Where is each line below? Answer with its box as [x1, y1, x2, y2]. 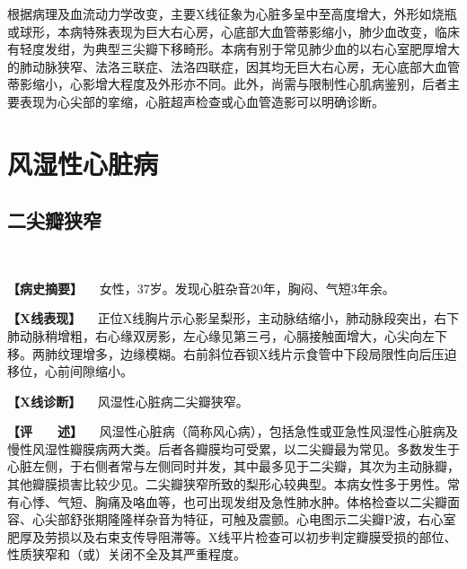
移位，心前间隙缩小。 [7, 362, 133, 381]
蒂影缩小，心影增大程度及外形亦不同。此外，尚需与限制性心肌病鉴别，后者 [7, 74, 447, 93]
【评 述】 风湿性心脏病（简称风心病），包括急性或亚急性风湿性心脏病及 [7, 422, 458, 441]
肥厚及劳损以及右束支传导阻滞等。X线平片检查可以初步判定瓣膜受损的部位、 [7, 527, 457, 546]
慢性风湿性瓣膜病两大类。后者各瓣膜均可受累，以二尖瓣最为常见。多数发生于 [7, 439, 460, 458]
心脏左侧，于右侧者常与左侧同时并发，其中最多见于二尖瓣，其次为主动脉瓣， [7, 457, 460, 476]
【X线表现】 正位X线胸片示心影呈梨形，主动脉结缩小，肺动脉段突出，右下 [7, 309, 460, 328]
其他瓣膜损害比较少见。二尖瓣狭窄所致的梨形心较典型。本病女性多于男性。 [7, 475, 447, 494]
